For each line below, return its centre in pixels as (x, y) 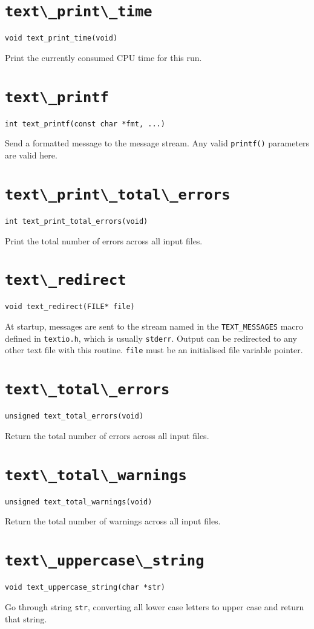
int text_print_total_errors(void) (77, 221)
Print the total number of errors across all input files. (104, 240)
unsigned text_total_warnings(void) (79, 502)
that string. (26, 618)
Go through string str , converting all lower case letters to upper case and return (155, 606)
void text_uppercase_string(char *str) (85, 588)
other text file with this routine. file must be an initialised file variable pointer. (154, 350)
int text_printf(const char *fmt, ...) (85, 124)
